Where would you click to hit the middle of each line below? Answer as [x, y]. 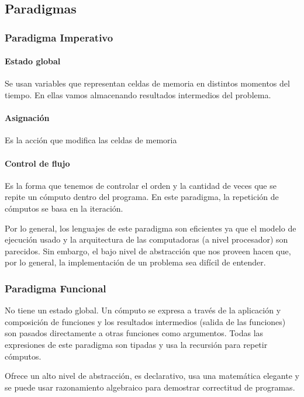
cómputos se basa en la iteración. [64, 208]
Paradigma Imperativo [59, 37]
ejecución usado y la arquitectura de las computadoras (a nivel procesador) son [146, 239]
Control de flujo [37, 163]
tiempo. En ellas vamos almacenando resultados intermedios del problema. [138, 95]
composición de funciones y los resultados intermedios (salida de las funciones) [145, 321]
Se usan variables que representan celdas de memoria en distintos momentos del [147, 83]
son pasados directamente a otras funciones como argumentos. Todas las [134, 333]
